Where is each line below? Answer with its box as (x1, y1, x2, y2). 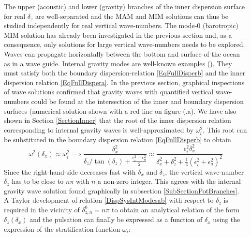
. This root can (203, 124, 247, 134)
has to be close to (12, 176, 64, 186)
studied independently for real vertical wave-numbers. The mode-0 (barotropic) (4, 20, 238, 30)
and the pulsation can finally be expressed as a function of (30, 214, 203, 224)
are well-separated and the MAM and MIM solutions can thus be (35, 11, 228, 21)
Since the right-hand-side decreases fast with (4, 166, 136, 177)
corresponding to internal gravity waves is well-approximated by (4, 124, 194, 134)
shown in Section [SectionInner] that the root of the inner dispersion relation (4, 115, 231, 125)
